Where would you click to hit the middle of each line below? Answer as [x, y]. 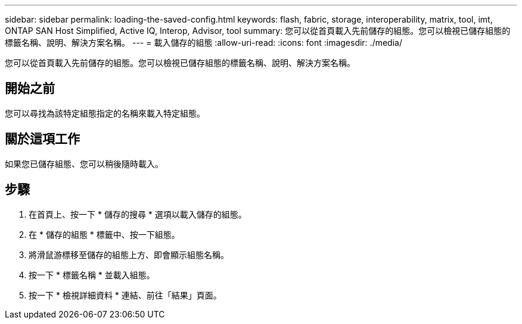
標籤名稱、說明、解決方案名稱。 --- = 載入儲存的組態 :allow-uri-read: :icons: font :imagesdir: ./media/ [203, 43]
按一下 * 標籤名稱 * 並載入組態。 [92, 275]
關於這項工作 [42, 139]
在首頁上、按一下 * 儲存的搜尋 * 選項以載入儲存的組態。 [138, 214]
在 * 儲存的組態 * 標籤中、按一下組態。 [104, 234]
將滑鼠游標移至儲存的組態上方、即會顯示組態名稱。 [129, 254]
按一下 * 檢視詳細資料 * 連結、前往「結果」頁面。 [125, 295]
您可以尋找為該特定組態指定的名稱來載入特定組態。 [105, 113]
